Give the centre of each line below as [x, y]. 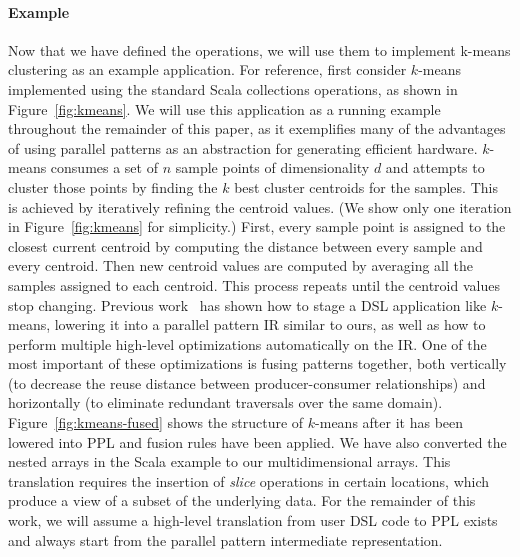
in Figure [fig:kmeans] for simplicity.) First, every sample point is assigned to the [257, 226]
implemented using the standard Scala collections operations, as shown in [233, 88]
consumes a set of [104, 167]
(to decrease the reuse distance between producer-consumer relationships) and [247, 382]
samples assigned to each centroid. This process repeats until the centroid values [254, 284]
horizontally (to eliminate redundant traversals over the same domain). [225, 402]
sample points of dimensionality [272, 167]
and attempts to [435, 167]
